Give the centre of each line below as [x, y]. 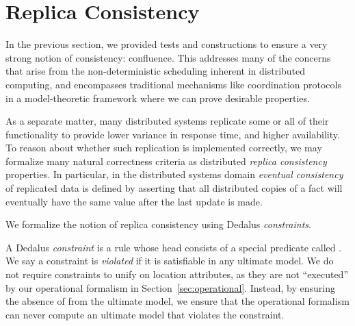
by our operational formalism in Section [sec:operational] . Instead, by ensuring [171, 287]
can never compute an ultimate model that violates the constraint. [145, 314]
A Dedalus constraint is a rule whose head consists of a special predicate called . [174, 247]
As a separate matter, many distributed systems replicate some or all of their [167, 121]
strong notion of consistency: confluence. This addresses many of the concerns [168, 57]
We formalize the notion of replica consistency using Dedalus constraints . [158, 224]
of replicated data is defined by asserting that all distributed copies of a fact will [174, 188]
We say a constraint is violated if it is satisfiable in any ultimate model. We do [170, 261]
